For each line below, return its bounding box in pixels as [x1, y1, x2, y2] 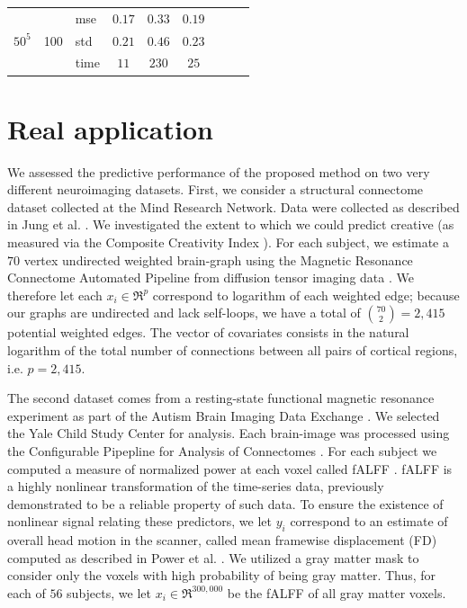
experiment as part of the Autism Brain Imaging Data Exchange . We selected [7, 406, 440, 425]
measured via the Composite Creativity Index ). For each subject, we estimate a [7, 233, 449, 252]
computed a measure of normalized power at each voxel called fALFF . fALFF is [7, 459, 453, 478]
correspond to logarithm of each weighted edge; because [152, 285, 460, 304]
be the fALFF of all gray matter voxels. [227, 583, 446, 602]
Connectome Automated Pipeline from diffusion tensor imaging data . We [7, 268, 414, 287]
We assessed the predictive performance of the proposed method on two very [7, 162, 430, 181]
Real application [7, 110, 213, 147]
